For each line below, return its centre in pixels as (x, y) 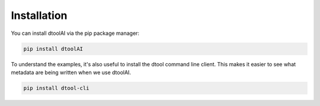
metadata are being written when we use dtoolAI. (71, 72)
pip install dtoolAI (53, 49)
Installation (39, 15)
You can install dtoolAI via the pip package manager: (75, 33)
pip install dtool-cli (56, 88)
